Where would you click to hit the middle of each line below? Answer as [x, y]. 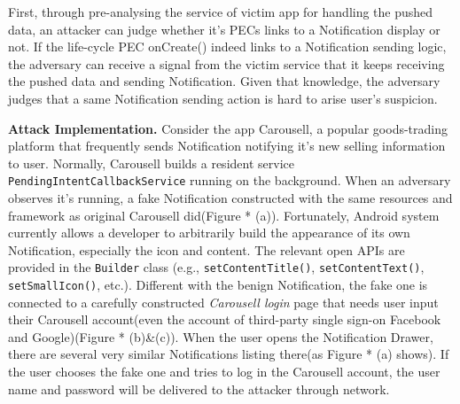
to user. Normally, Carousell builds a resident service [151, 163]
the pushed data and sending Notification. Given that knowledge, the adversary [224, 81]
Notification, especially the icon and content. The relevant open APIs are [207, 249]
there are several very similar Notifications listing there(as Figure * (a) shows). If [229, 354]
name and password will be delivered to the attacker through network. [199, 388]
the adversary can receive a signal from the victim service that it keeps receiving [226, 63]
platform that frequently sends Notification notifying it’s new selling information [227, 146]
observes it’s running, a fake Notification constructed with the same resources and [230, 198]
